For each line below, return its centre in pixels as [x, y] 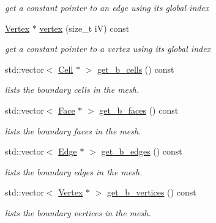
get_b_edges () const [142, 151]
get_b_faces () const [139, 110]
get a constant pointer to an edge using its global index [107, 7]
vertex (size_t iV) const [84, 28]
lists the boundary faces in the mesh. [73, 130]
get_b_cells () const [136, 69]
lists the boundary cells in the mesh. [72, 90]
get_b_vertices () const [152, 192]
